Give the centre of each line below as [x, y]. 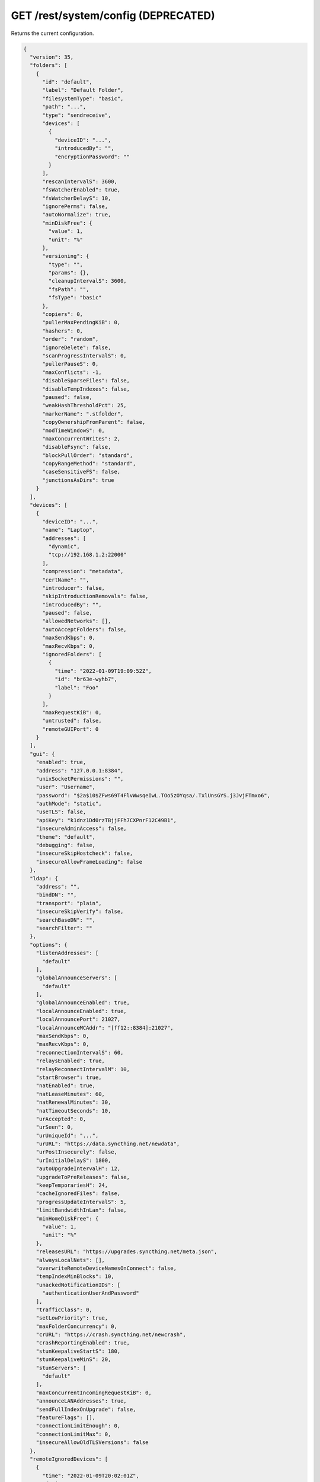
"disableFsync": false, [77, 447]
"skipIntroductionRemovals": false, [95, 596]
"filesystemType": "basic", [83, 98]
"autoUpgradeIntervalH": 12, [78, 1169]
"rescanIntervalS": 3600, [80, 181]
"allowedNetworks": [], [77, 621]
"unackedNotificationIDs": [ [78, 1285]
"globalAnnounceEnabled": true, [83, 1003]
